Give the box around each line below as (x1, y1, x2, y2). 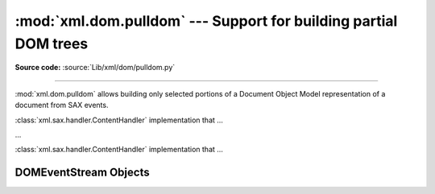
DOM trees (14, 35, 89, 52)
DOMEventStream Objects (14, 166, 150, 180)
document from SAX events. (14, 101, 109, 110)
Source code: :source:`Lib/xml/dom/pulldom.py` (14, 63, 176, 72)
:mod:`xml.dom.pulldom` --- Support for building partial (14, 12, 398, 30)
